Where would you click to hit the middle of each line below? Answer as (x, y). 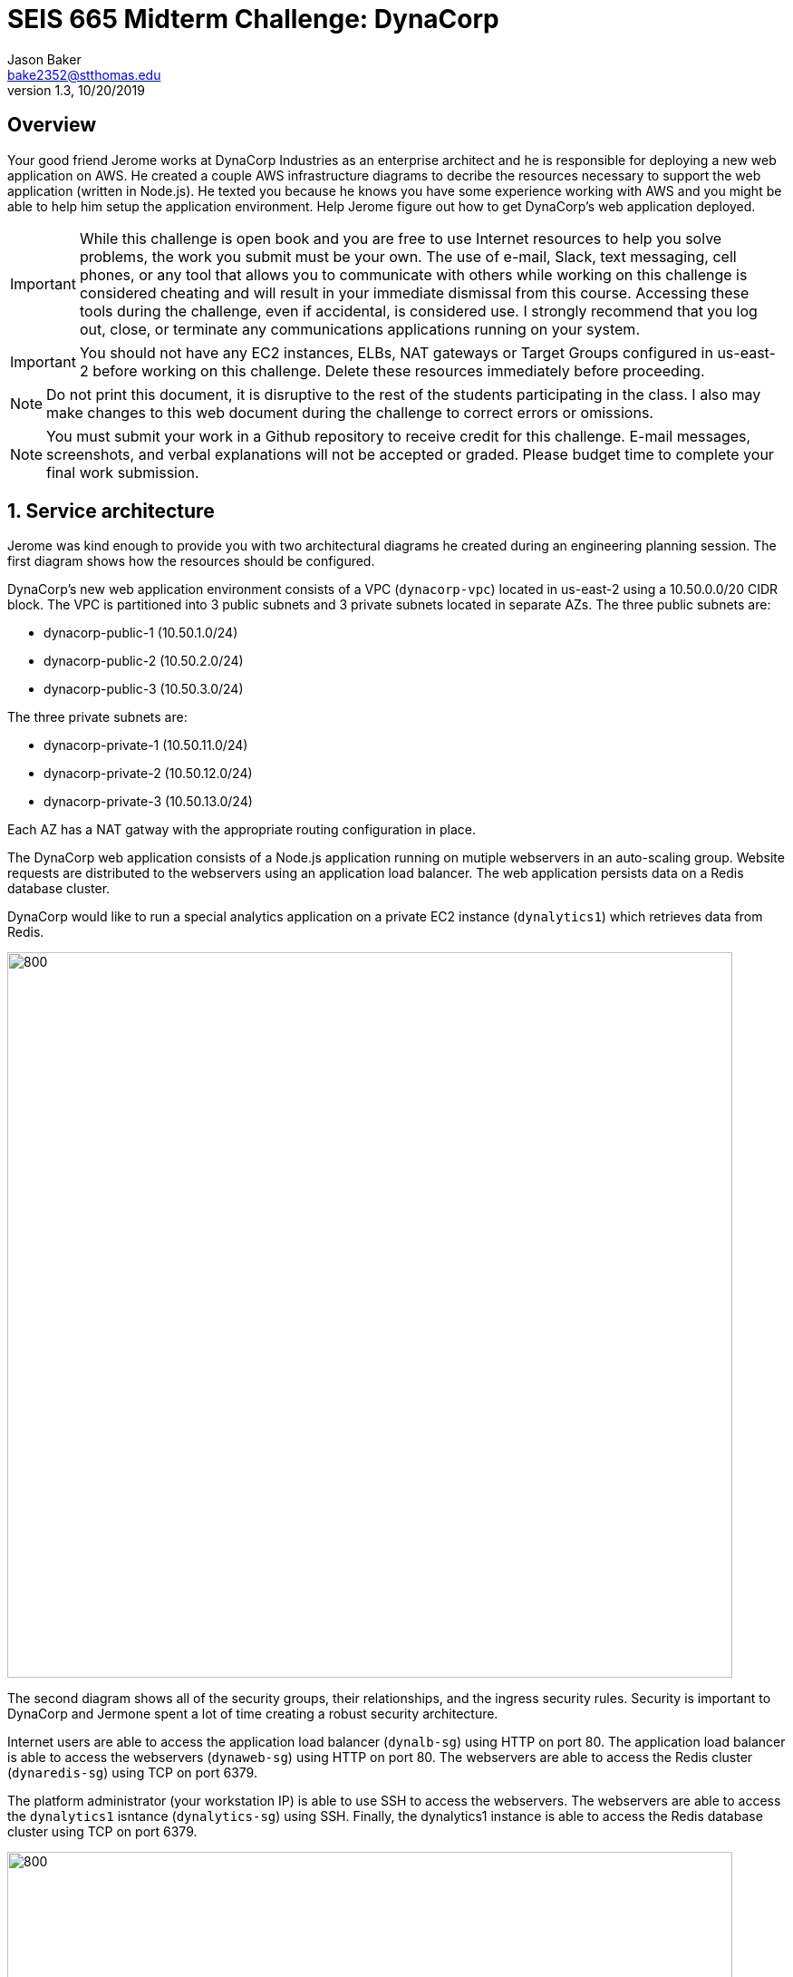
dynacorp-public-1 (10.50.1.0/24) (141, 633)
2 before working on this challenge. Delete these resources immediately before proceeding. (392, 370)
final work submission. (123, 472)
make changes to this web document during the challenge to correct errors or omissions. (350, 412)
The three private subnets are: (97, 717)
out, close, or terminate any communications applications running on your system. (359, 329)
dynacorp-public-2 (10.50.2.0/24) (144, 661)
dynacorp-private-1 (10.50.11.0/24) (146, 745)
